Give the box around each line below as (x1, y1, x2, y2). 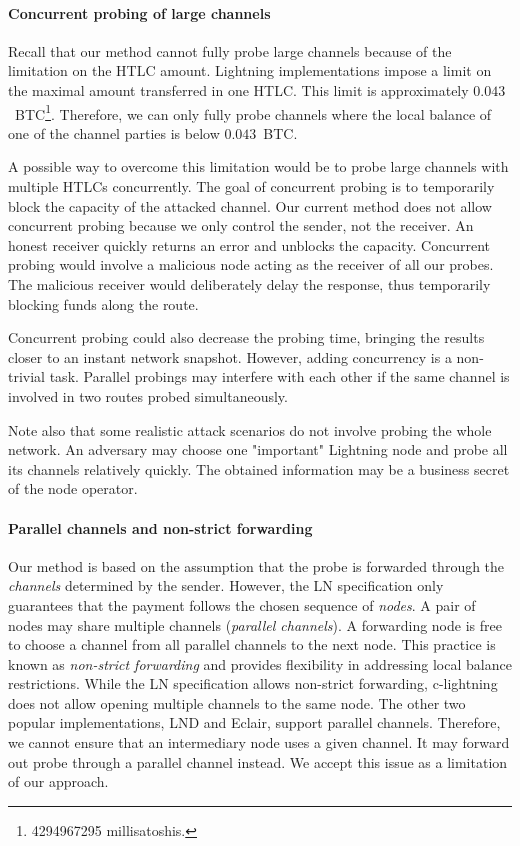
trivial (8, 366, 46, 387)
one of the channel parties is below (8, 122, 220, 143)
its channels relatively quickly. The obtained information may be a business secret (8, 458, 510, 479)
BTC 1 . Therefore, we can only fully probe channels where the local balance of (14, 100, 492, 124)
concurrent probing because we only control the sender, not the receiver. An (8, 215, 474, 236)
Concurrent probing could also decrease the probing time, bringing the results (8, 327, 485, 348)
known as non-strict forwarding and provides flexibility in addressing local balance (8, 653, 512, 674)
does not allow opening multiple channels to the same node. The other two (8, 692, 466, 713)
